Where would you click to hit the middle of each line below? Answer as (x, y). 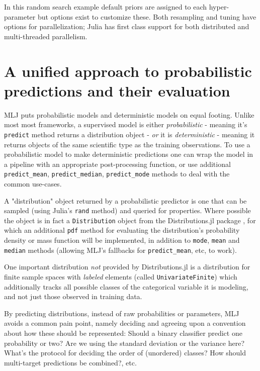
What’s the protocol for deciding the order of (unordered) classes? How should (125, 353)
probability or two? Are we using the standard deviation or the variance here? (124, 343)
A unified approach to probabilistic (128, 71)
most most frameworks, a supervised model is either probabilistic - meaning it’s (126, 124)
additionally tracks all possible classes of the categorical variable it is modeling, (126, 286)
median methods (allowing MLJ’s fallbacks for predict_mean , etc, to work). (120, 250)
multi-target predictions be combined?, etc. (70, 362)
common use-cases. (33, 183)
